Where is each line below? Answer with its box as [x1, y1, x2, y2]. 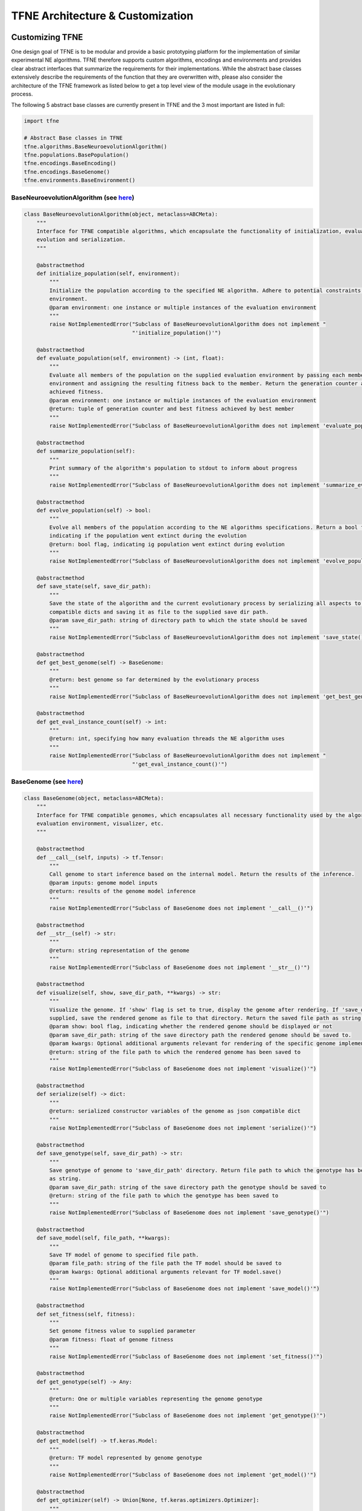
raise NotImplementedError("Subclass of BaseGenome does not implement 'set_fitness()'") [49, 1353, 323, 1360]
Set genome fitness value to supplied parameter [49, 1327, 196, 1335]
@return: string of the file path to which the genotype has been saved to [49, 1192, 279, 1199]
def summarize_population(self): [36, 448, 136, 455]
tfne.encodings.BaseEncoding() [24, 160, 117, 167]
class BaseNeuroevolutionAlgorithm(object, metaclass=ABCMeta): [24, 211, 218, 218]
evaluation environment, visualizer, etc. [36, 820, 164, 827]
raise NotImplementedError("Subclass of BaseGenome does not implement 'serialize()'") [49, 1125, 317, 1131]
